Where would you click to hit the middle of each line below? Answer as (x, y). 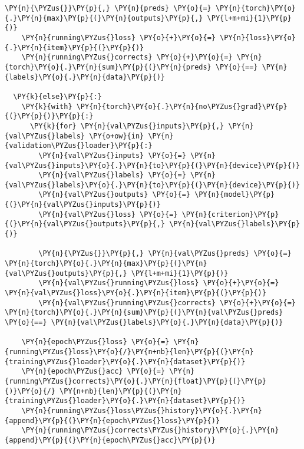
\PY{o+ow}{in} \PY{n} (131, 136)
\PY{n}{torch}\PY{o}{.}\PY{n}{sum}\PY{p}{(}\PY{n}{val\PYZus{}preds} (144, 313)
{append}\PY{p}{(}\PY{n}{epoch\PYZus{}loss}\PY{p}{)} (113, 420)
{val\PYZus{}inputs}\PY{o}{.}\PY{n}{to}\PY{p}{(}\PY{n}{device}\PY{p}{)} (153, 165)
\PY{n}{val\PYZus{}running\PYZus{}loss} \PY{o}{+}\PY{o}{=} (159, 283)
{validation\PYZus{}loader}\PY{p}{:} (79, 146)
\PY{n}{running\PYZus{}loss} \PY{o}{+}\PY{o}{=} (118, 37)
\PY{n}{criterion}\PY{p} (230, 214)
